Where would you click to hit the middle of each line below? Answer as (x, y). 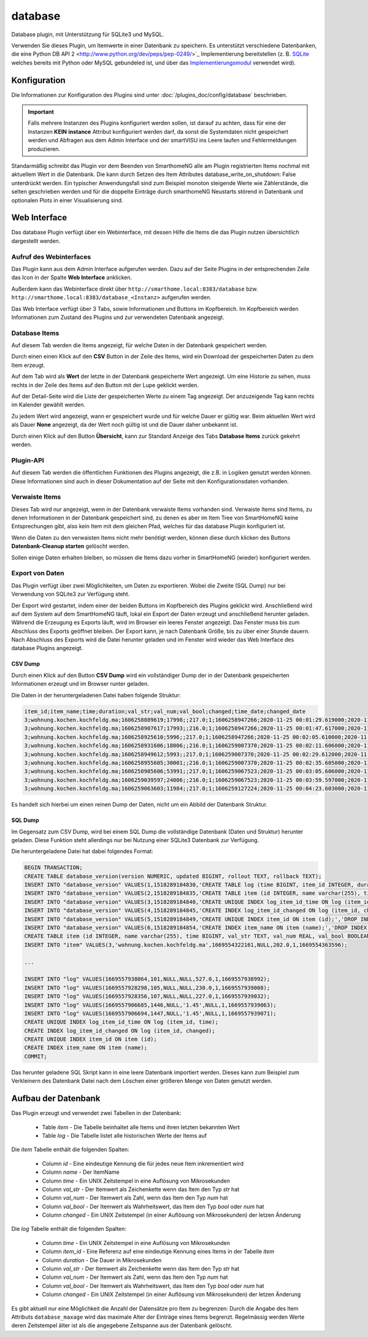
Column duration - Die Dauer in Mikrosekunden (102, 1260)
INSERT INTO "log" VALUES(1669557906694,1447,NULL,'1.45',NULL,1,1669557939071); (151, 1013)
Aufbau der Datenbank (56, 1099)
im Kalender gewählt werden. (48, 405)
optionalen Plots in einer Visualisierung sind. (67, 200)
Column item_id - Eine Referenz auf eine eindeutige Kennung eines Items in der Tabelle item (158, 1252)
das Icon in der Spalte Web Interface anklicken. (71, 278)
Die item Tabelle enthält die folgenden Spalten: (71, 1149)
